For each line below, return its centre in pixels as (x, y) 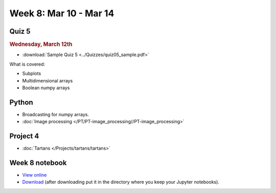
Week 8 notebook (38, 163)
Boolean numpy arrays (46, 88)
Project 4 (24, 136)
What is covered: (27, 64)
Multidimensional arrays (48, 80)
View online (34, 175)
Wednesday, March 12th (41, 44)
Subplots (32, 73)
